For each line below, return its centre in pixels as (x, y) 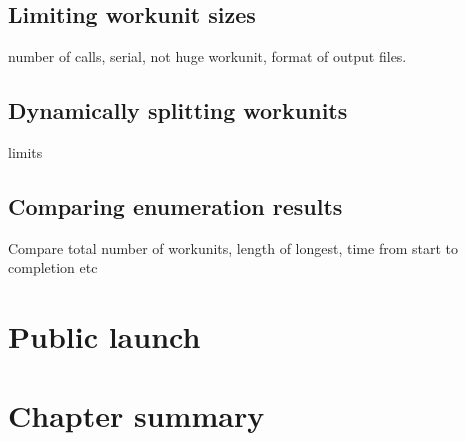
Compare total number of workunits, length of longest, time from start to (233, 247)
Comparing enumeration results (175, 205)
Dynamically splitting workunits (178, 110)
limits (25, 152)
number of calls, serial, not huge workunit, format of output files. (207, 56)
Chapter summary (136, 414)
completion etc (53, 267)
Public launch (104, 336)
